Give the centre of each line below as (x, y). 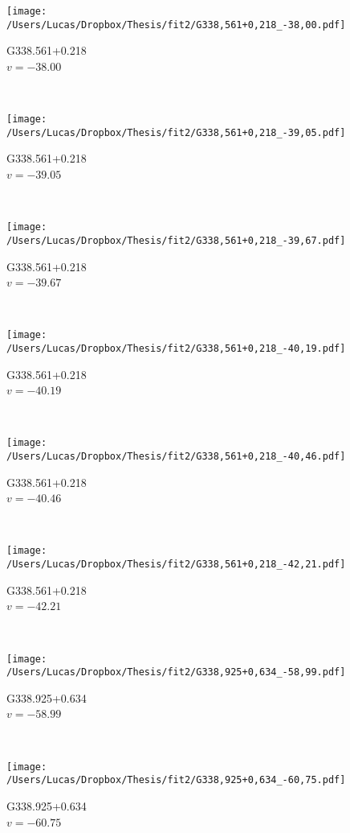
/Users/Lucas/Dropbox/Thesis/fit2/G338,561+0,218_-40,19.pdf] (176, 348)
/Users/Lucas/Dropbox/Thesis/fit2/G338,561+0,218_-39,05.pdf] (176, 132)
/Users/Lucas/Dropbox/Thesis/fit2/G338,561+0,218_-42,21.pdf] (176, 565)
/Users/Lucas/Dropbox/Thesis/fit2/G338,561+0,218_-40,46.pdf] (176, 457)
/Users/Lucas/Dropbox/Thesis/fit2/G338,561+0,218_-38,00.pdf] (176, 25)
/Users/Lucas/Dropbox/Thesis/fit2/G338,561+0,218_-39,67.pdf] (176, 240)
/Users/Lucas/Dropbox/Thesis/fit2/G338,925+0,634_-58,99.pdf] (176, 672)
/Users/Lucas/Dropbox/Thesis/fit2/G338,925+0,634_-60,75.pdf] (176, 780)
